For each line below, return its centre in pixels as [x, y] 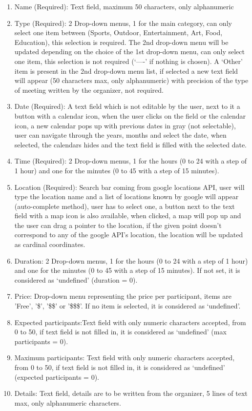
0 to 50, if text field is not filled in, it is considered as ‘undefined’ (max [120, 332]
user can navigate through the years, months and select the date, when [120, 135]
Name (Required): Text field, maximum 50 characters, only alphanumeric [124, 6]
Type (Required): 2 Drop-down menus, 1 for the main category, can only [123, 23]
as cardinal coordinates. [50, 244]
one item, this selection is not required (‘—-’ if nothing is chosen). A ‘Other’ [128, 61]
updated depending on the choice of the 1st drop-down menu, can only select [129, 51]
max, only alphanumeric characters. [68, 402]
